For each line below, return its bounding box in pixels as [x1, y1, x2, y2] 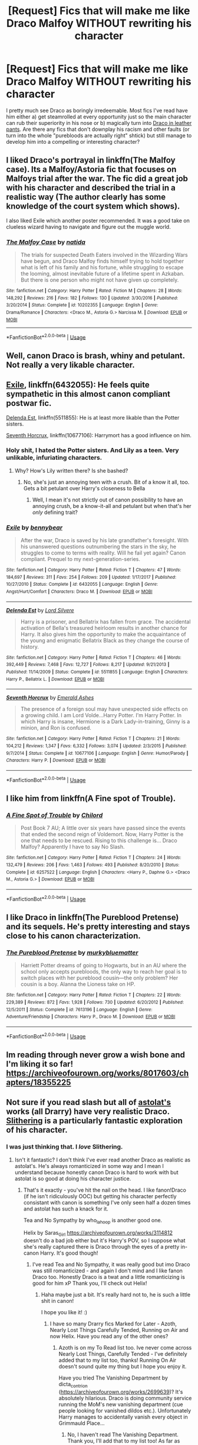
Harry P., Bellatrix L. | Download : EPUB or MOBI [6, 676, 105, 682]
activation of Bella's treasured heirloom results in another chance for [20, 624, 187, 631]
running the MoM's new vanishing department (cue [58, 1401, 183, 1408]
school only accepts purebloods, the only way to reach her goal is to [20, 968, 187, 975]
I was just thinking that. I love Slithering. [6, 1143, 123, 1151]
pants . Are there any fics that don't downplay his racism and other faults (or [6, 126, 190, 133]
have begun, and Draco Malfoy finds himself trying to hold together [20, 258, 184, 265]
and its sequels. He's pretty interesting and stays [6, 922, 190, 932]
